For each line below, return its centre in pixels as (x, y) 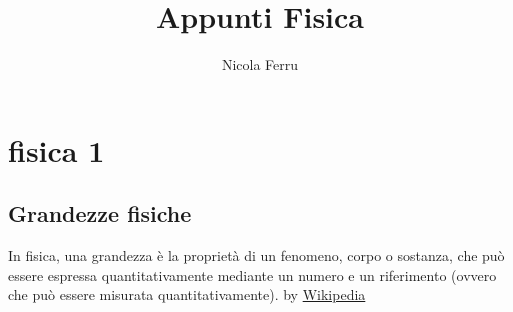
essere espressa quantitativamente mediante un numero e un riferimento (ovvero (252, 274)
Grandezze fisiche (100, 213)
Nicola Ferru (260, 64)
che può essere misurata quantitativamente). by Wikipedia (187, 294)
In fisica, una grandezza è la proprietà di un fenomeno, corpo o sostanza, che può (256, 255)
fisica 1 (56, 149)
